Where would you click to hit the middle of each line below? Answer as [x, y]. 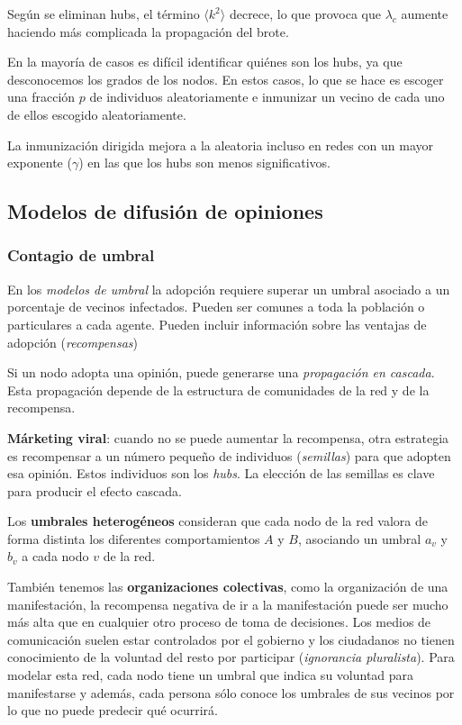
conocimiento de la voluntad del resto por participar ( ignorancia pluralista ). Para [231, 657]
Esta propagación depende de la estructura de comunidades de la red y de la [218, 390]
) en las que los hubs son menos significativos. [204, 163]
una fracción [41, 97]
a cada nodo [55, 556]
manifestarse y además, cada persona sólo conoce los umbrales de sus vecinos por [231, 692]
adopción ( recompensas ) [73, 342]
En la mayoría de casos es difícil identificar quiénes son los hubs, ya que [205, 62]
